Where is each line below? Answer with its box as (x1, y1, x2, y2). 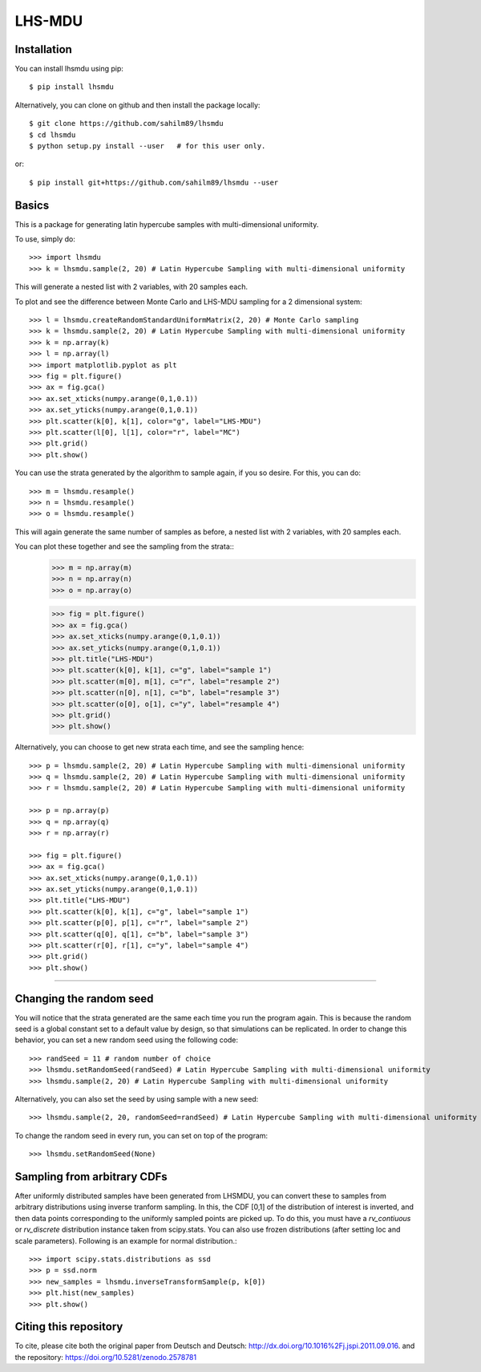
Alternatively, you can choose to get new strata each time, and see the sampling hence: (14, 742, 305, 752)
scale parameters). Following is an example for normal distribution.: (14, 1236, 237, 1245)
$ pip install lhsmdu (29, 83, 114, 91)
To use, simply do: (14, 234, 75, 244)
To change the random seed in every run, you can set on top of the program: (14, 1130, 269, 1140)
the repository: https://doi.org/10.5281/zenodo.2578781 (14, 1352, 196, 1362)
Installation (14, 43, 72, 56)
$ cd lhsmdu (29, 130, 76, 140)
